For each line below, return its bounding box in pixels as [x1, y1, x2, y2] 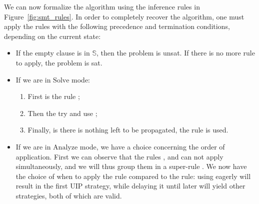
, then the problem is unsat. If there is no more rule [96, 47, 255, 58]
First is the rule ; [27, 91, 80, 101]
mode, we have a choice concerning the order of [79, 141, 225, 151]
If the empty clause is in [15, 47, 90, 58]
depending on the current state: [4, 30, 101, 41]
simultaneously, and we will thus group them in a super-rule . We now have [15, 161, 247, 171]
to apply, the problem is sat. [15, 57, 102, 67]
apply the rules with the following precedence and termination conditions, [4, 21, 230, 31]
